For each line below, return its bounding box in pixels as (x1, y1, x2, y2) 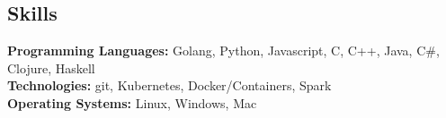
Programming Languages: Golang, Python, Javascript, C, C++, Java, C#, (7, 41, 440, 60)
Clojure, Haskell (7, 58, 95, 77)
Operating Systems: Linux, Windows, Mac (7, 93, 257, 112)
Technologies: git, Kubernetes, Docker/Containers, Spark (7, 76, 332, 95)
